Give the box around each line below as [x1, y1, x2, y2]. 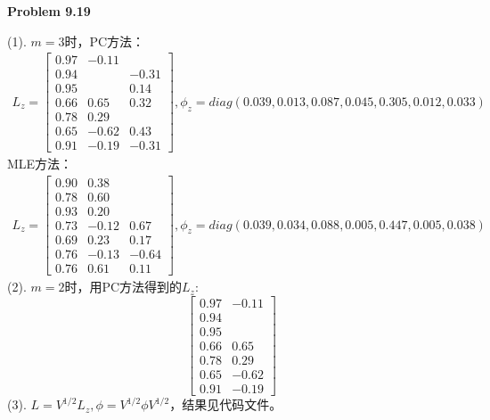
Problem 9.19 [7, 2, 91, 20]
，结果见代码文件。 [169, 395, 282, 414]
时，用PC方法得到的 [64, 277, 183, 296]
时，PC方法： [64, 31, 145, 50]
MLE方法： [7, 154, 73, 173]
